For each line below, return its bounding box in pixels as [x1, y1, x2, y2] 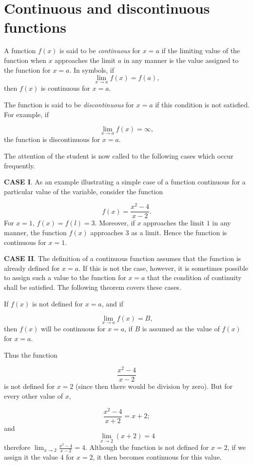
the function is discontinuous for [4, 134, 100, 144]
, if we [227, 442, 246, 452]
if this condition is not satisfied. [155, 99, 250, 109]
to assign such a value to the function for [4, 272, 126, 283]
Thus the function [4, 349, 58, 360]
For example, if [4, 109, 49, 119]
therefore [4, 442, 31, 452]
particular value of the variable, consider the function [4, 186, 163, 196]
